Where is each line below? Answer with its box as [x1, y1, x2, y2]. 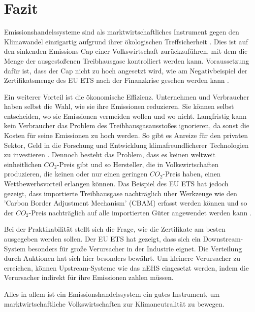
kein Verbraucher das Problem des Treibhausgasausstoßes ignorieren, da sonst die [4, 120, 250, 131]
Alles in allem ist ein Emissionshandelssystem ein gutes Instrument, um [4, 288, 220, 299]
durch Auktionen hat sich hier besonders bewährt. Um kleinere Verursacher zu [4, 253, 241, 263]
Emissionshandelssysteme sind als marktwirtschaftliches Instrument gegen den [4, 27, 239, 37]
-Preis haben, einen [162, 169, 221, 179]
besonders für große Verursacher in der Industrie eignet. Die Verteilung [28, 243, 242, 253]
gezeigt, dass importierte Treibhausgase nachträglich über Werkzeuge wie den [4, 188, 237, 198]
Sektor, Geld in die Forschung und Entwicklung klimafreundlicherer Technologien [4, 139, 249, 150]
